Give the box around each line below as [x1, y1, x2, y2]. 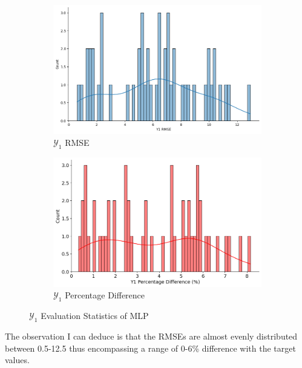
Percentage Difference [65, 289, 145, 301]
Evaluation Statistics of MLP [41, 309, 149, 322]
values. [5, 353, 30, 366]
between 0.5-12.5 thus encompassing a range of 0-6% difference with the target [5, 341, 296, 354]
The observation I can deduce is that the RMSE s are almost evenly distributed [5, 330, 298, 343]
